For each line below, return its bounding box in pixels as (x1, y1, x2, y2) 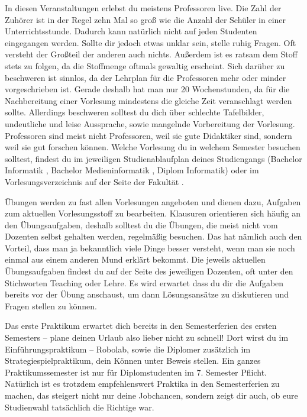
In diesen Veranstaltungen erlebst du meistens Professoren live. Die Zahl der (5, 2, 282, 14)
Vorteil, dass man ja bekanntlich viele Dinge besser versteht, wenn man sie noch (5, 241, 295, 254)
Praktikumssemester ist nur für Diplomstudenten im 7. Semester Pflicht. (5, 366, 267, 378)
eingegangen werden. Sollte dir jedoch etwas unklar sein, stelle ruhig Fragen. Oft (5, 36, 296, 49)
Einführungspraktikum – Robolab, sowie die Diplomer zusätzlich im (5, 342, 251, 355)
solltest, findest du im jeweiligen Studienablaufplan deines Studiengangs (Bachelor (5, 152, 302, 164)
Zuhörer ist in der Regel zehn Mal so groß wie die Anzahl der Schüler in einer (5, 13, 286, 25)
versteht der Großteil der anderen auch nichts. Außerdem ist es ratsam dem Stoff (5, 48, 298, 60)
